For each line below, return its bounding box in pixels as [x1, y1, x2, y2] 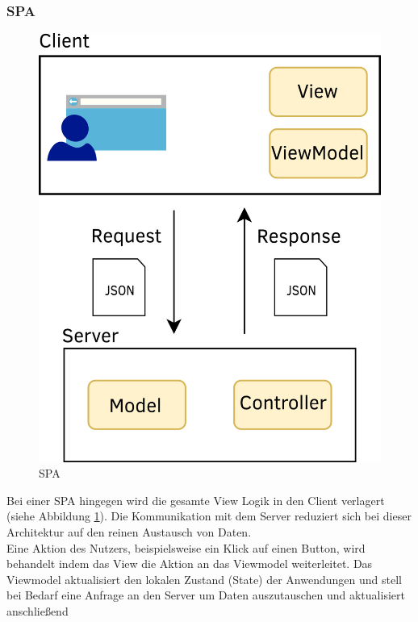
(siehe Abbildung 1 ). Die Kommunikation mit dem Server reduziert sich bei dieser [6, 507, 412, 524]
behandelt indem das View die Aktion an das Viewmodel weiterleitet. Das [6, 555, 373, 572]
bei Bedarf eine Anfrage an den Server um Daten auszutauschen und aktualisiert [6, 587, 405, 603]
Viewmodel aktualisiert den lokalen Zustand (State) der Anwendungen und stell [6, 570, 402, 587]
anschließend [6, 602, 69, 619]
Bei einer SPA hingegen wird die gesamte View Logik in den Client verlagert [6, 491, 385, 508]
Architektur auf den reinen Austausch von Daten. [6, 524, 252, 541]
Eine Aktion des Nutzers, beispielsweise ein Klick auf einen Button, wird [6, 539, 366, 556]
